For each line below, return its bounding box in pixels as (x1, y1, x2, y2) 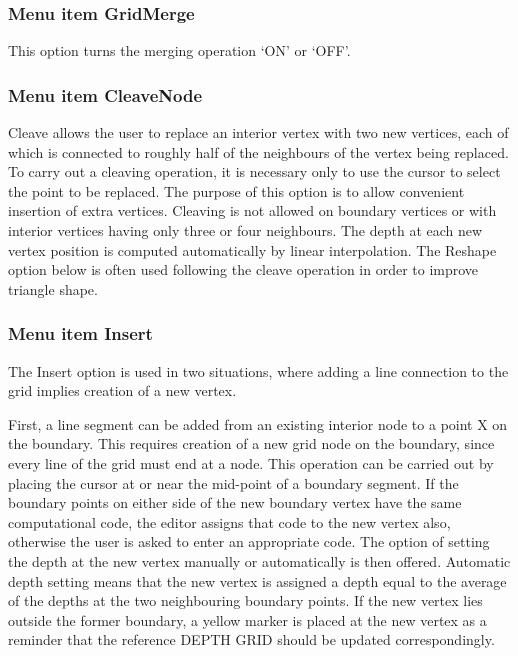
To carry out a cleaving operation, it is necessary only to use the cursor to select (8, 161, 501, 182)
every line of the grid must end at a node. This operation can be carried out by (8, 452, 494, 473)
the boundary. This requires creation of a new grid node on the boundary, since (8, 433, 495, 454)
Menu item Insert (8, 321, 153, 346)
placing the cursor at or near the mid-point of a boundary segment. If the (8, 472, 459, 493)
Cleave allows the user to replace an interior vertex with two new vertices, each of (8, 122, 509, 143)
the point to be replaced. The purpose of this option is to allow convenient (8, 180, 465, 201)
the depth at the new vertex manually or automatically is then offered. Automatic (8, 550, 511, 571)
